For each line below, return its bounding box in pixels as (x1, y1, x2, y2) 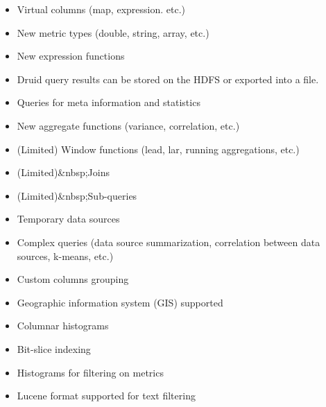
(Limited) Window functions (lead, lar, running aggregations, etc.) (17, 141, 300, 156)
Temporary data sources (17, 211, 120, 226)
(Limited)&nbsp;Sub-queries (17, 188, 137, 202)
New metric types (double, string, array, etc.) (17, 25, 209, 40)
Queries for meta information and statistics (17, 95, 200, 110)
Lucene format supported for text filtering (17, 388, 196, 403)
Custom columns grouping (17, 272, 129, 286)
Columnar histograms (17, 318, 109, 333)
